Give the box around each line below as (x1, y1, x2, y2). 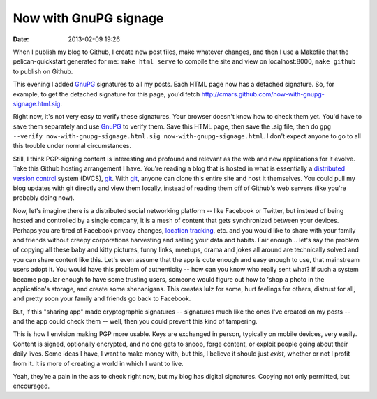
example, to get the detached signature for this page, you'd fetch (13, 89, 200, 98)
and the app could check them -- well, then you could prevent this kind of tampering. (13, 317, 258, 326)
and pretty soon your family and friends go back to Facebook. (13, 294, 191, 303)
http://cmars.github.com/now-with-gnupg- (201, 89, 325, 98)
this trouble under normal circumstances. (13, 142, 132, 150)
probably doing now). (13, 194, 75, 202)
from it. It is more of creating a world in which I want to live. (13, 359, 184, 368)
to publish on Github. (13, 67, 73, 75)
